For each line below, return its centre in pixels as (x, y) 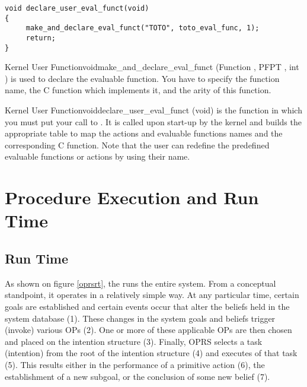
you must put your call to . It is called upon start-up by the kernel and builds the (153, 121)
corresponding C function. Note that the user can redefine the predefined (137, 145)
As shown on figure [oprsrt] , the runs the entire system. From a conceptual (140, 283)
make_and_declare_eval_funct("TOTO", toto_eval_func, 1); (143, 28)
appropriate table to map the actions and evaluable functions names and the (144, 133)
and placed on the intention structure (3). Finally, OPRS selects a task (134, 341)
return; (41, 38)
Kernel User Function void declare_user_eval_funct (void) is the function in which (153, 110)
